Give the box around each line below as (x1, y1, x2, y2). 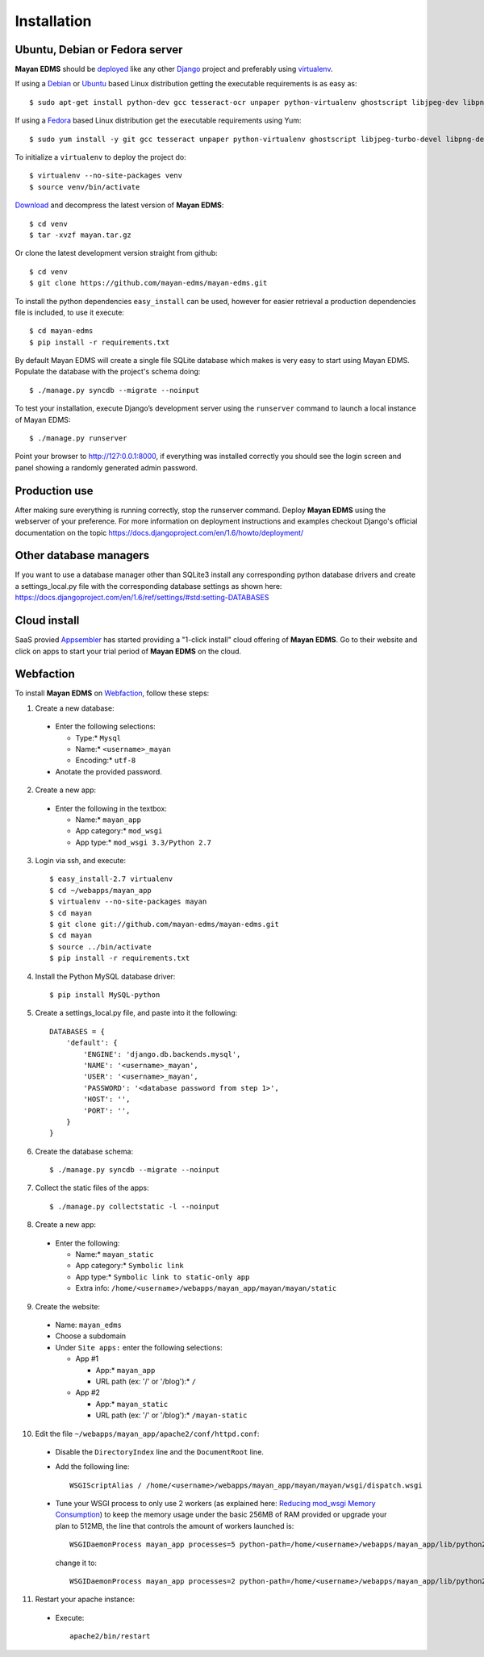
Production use (15, 484, 94, 498)
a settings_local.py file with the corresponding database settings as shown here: (15, 581, 282, 591)
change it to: (55, 1558, 97, 1567)
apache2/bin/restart (69, 1632, 151, 1641)
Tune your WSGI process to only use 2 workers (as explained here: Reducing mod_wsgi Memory (55, 1499, 376, 1509)
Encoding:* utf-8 (75, 755, 136, 766)
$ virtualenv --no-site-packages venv (29, 171, 183, 181)
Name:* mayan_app (75, 815, 141, 824)
